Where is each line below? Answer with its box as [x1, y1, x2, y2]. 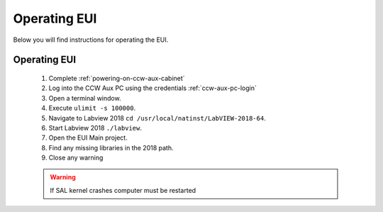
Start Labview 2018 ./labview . [48, 123, 142, 132]
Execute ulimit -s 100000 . [48, 104, 136, 113]
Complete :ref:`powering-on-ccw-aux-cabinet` [48, 74, 185, 82]
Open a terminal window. [48, 94, 121, 102]
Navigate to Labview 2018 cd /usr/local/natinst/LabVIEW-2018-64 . [48, 113, 266, 122]
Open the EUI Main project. [48, 133, 128, 142]
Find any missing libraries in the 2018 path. [48, 143, 174, 152]
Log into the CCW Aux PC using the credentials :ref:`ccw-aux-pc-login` [48, 84, 257, 92]
